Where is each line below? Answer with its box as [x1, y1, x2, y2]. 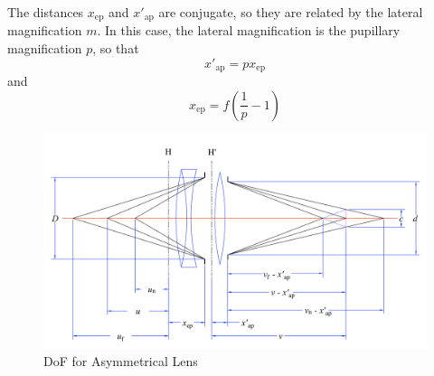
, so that [92, 39, 139, 58]
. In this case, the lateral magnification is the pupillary [97, 21, 401, 40]
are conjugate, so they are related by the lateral [158, 3, 423, 21]
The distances [7, 3, 84, 21]
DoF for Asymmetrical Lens [43, 352, 198, 371]
